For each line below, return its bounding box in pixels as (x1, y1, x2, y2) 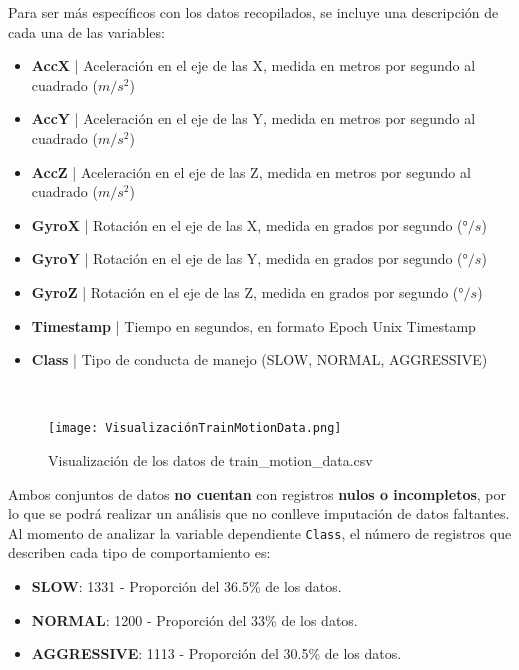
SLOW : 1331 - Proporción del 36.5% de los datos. (31, 576, 342, 596)
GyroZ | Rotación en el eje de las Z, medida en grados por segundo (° (31, 281, 464, 302)
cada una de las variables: (8, 21, 165, 42)
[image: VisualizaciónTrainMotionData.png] (48, 421, 342, 436)
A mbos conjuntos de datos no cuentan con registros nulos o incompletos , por (8, 483, 507, 504)
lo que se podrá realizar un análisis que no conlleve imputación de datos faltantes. (8, 503, 510, 524)
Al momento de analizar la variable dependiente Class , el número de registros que (8, 522, 512, 543)
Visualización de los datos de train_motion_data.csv (48, 449, 373, 470)
